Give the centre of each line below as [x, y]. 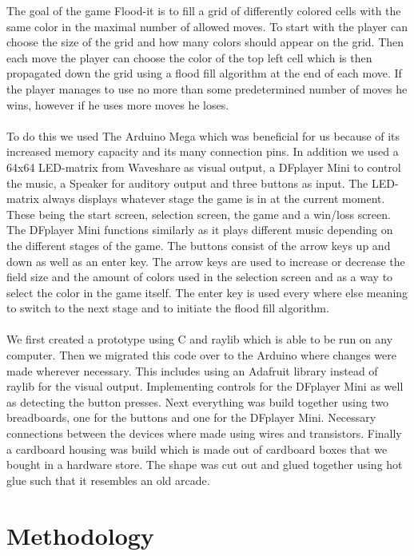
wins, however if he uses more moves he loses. [118, 104]
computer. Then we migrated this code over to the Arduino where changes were [201, 355]
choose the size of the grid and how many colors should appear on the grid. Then [205, 42]
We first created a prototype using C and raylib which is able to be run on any [200, 339]
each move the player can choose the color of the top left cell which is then [189, 57]
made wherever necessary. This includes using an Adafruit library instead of [192, 370]
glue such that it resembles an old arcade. [108, 480]
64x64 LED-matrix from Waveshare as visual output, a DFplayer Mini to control [204, 167]
